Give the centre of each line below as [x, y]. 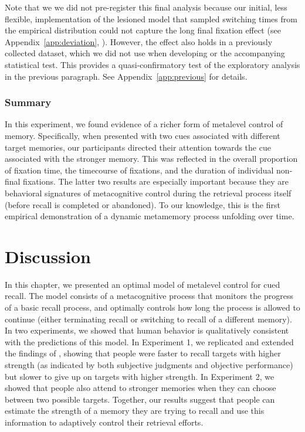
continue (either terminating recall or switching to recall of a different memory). [148, 319]
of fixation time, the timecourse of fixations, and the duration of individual [139, 170]
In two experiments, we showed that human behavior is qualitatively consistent [147, 330]
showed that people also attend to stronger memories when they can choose [140, 388]
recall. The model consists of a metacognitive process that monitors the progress [149, 296]
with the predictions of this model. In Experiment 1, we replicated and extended [149, 341]
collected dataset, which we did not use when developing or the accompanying [145, 53]
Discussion [48, 256]
